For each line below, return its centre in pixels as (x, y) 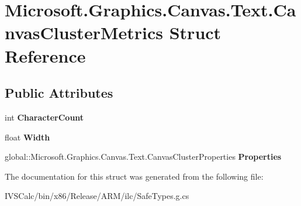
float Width (27, 137)
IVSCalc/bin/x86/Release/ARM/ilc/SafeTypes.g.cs (97, 196)
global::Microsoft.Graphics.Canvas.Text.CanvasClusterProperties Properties (143, 157)
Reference (45, 55)
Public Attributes (59, 93)
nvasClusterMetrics (84, 32)
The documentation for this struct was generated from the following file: (134, 176)
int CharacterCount (44, 117)
